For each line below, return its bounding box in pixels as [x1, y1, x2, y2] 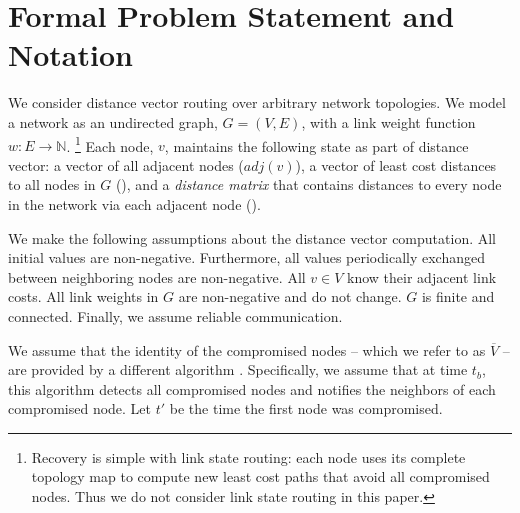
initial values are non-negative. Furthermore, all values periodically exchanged [8, 247, 485, 268]
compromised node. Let [8, 398, 152, 419]
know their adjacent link [347, 266, 497, 287]
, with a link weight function [301, 111, 476, 132]
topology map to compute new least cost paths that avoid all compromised [31, 466, 490, 487]
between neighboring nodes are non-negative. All [8, 266, 306, 287]
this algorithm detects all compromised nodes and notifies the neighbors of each [8, 378, 496, 399]
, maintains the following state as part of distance [164, 135, 469, 156]
